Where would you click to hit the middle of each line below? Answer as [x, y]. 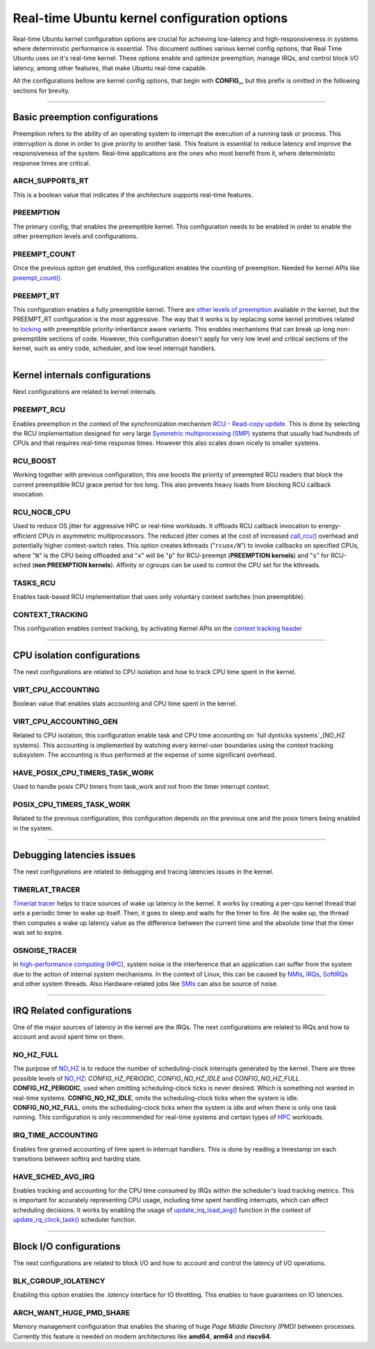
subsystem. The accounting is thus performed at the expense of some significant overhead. [144, 755]
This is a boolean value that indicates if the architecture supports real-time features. [133, 195]
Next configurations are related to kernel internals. [85, 392]
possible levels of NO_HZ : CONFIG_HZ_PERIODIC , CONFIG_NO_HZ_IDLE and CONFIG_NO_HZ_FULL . [157, 1078]
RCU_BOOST [35, 461]
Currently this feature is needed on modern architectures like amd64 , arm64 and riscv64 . [142, 1336]
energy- [330, 526]
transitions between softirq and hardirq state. [77, 1159]
